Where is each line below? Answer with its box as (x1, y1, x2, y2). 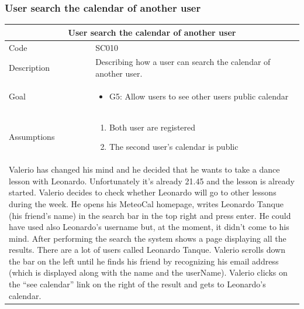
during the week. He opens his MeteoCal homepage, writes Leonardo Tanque (9, 197, 284, 210)
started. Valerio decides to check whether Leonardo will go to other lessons (9, 186, 277, 198)
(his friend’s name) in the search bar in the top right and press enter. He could (9, 209, 291, 221)
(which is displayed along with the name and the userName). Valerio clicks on (9, 266, 288, 279)
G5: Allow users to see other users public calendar (109, 90, 289, 102)
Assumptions (9, 131, 55, 143)
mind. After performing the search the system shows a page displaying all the (9, 232, 286, 244)
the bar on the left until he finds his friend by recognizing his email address (9, 255, 279, 267)
